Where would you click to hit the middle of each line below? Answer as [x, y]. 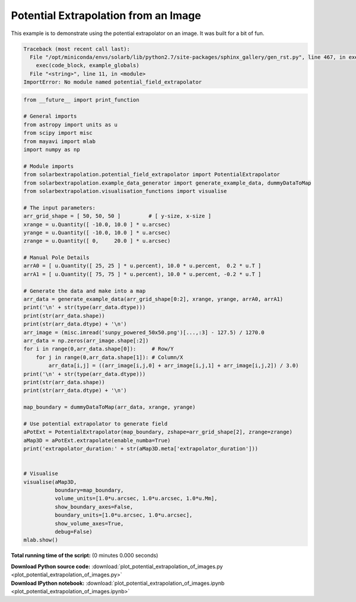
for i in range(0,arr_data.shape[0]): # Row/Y [99, 349]
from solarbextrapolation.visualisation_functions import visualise [125, 191]
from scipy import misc [58, 133]
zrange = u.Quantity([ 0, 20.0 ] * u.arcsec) [97, 241]
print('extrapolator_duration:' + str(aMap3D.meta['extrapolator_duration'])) [141, 449]
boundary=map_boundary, [89, 490]
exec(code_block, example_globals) [88, 66]
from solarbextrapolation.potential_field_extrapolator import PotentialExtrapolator [152, 175]
